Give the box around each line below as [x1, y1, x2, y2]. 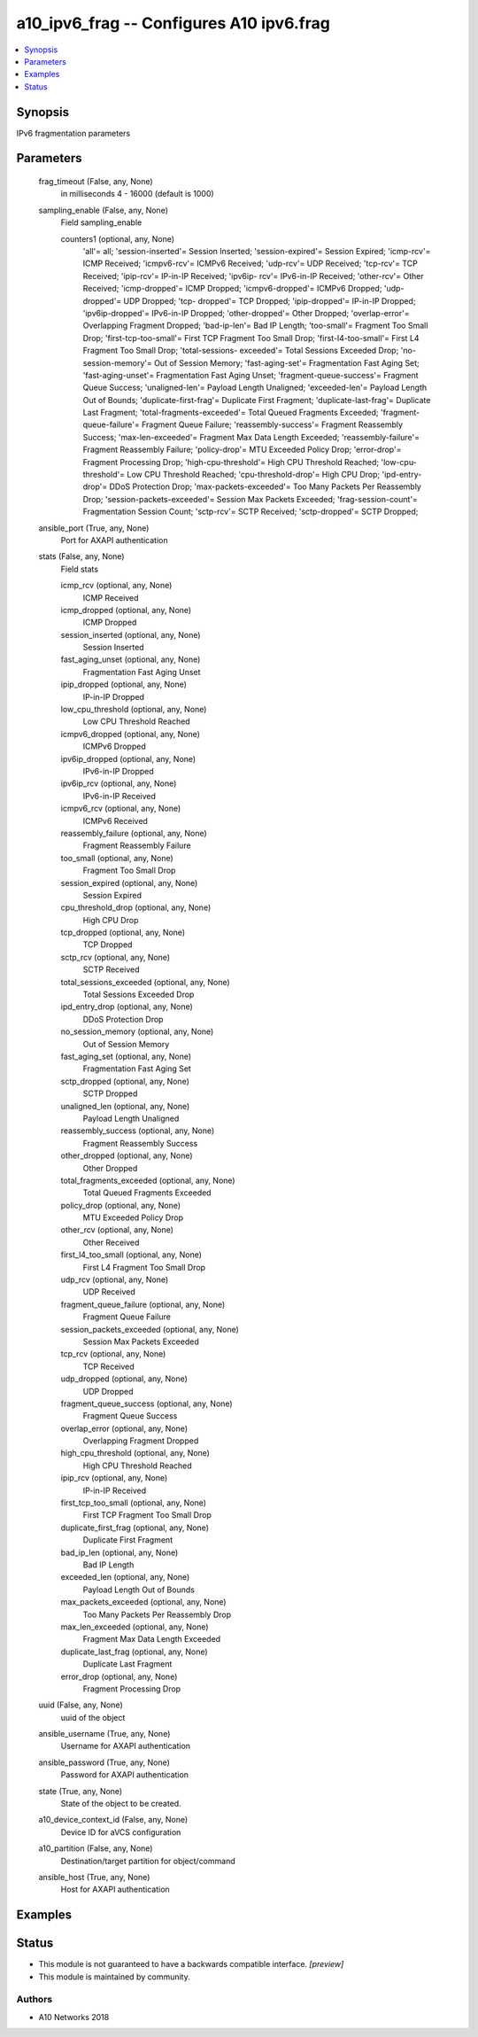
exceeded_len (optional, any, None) [60, 1572, 190, 1582]
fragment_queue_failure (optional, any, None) [60, 1299, 226, 1310]
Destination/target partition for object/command [60, 1855, 235, 1866]
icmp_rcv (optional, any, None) [60, 580, 173, 591]
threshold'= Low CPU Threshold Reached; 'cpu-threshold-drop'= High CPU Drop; [82, 470, 381, 480]
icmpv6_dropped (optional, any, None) [60, 728, 201, 739]
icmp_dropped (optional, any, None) [60, 604, 192, 615]
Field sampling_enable [60, 217, 143, 228]
